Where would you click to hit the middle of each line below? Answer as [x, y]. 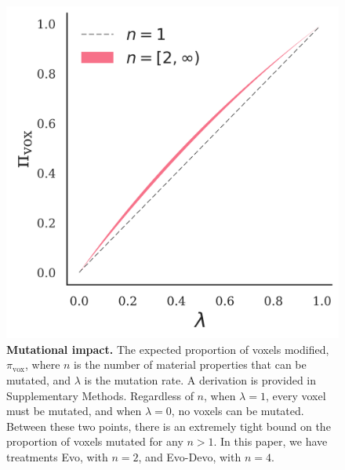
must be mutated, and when [74, 411]
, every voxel [296, 395]
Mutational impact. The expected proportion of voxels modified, [168, 349]
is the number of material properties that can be [190, 364]
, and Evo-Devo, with [190, 456]
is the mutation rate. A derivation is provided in [200, 379]
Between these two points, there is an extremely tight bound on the [169, 426]
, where [43, 364]
